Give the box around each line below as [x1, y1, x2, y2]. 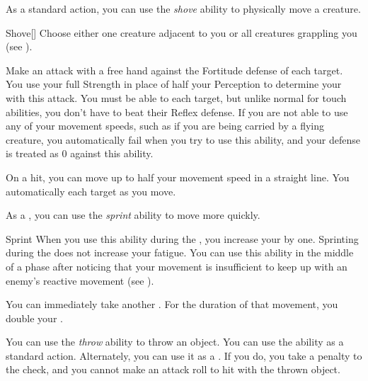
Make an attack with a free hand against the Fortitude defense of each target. [6, 62, 343, 77]
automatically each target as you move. [6, 183, 176, 198]
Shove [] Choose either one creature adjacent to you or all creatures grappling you [6, 25, 357, 40]
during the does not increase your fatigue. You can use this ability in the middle [6, 245, 354, 260]
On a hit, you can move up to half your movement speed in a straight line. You [6, 169, 350, 184]
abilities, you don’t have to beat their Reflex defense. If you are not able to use [6, 104, 348, 119]
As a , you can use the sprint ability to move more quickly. [6, 207, 260, 222]
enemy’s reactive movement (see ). [6, 273, 154, 288]
